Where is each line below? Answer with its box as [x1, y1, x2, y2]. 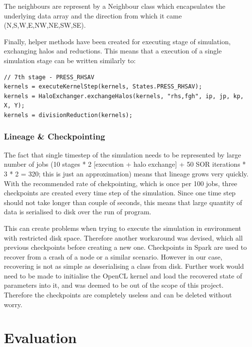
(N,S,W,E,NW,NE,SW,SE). [4, 20, 86, 30]
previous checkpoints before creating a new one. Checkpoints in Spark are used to [4, 242, 247, 252]
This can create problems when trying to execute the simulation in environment [4, 223, 241, 233]
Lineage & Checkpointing [4, 130, 105, 142]
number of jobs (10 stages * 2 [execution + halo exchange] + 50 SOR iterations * [4, 159, 246, 169]
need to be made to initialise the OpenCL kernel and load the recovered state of [4, 270, 242, 280]
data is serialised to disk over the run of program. [4, 207, 151, 217]
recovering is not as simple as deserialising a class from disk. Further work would [4, 261, 244, 271]
